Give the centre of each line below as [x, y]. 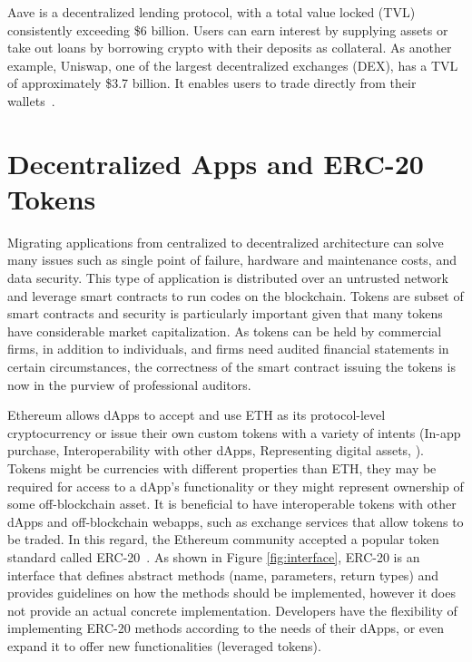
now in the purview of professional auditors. [129, 384]
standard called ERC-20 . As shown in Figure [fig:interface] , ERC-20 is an [214, 556]
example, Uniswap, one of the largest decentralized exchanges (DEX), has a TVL [233, 65]
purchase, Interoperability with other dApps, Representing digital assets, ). [216, 450]
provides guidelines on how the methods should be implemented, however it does [231, 593]
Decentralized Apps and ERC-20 [216, 163]
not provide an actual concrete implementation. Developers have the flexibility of [232, 610]
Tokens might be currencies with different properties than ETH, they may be [222, 468]
